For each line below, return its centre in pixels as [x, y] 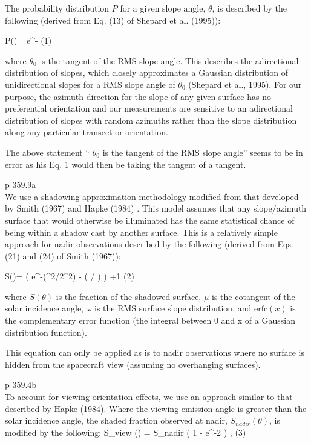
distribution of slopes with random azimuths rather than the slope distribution [151, 120]
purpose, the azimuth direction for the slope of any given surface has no [138, 96]
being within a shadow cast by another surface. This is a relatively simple [141, 232]
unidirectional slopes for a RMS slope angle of [90, 84]
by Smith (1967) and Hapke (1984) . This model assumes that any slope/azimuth [156, 208]
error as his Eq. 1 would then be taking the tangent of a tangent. [126, 164]
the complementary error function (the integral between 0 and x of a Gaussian [150, 320]
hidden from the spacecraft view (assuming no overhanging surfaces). [133, 364]
